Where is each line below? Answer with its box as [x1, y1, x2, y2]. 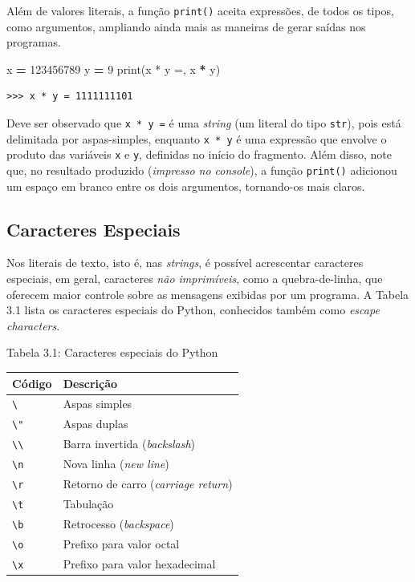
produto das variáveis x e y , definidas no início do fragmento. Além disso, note [6, 146, 392, 163]
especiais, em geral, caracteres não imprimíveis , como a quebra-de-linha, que [6, 270, 383, 287]
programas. [6, 34, 61, 51]
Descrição [63, 374, 118, 391]
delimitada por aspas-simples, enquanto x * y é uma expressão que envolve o [6, 130, 387, 147]
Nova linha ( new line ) [63, 455, 169, 472]
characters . [6, 317, 60, 333]
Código [12, 374, 52, 391]
